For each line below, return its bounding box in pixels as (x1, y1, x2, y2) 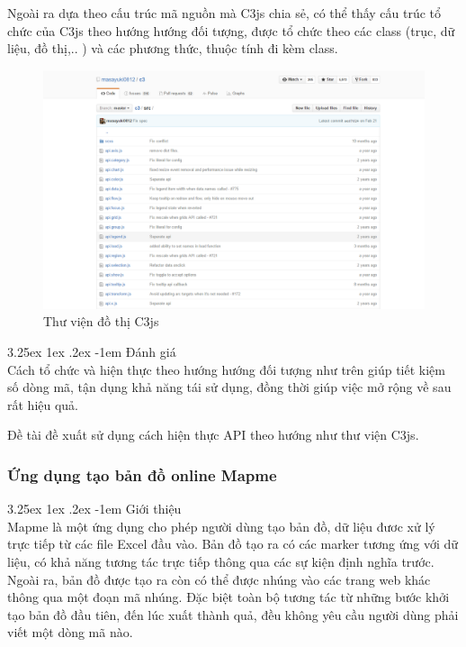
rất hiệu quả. (7, 395, 79, 414)
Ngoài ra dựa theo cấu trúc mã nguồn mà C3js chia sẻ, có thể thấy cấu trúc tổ (7, 4, 442, 22)
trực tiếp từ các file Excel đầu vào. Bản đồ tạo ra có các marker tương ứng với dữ (7, 534, 459, 553)
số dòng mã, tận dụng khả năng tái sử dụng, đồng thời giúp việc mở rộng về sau (7, 378, 452, 396)
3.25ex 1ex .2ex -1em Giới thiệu (7, 499, 182, 518)
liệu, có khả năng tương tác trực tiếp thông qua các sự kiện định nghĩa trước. (7, 551, 435, 570)
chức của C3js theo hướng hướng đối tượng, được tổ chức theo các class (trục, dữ (7, 21, 455, 40)
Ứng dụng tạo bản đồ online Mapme (7, 463, 277, 486)
